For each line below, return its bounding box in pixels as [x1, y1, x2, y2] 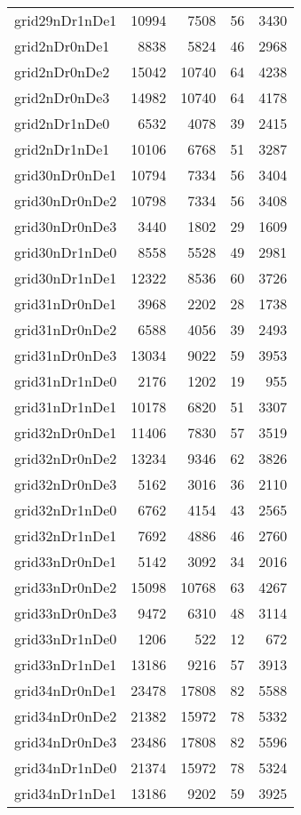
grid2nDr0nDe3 [14, 87, 110, 108]
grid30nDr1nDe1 [14, 268, 117, 288]
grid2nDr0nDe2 [14, 61, 110, 82]
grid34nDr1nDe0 [14, 757, 117, 778]
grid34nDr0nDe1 [14, 680, 117, 700]
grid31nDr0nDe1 [14, 293, 117, 314]
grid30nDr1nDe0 [14, 242, 117, 262]
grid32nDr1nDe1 [14, 525, 117, 546]
